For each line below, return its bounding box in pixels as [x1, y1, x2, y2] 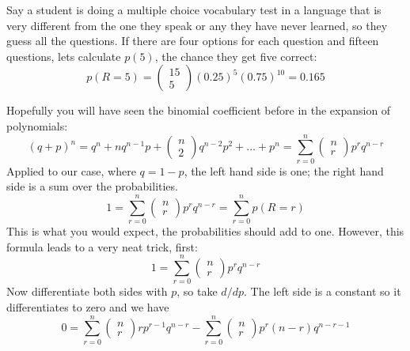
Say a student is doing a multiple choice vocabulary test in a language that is [6, 2, 382, 17]
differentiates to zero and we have [6, 298, 169, 315]
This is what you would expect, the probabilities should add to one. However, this [6, 223, 404, 239]
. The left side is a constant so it [243, 283, 401, 300]
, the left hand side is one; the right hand [184, 162, 384, 179]
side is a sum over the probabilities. [6, 178, 178, 194]
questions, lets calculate [6, 47, 121, 64]
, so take [177, 283, 218, 300]
